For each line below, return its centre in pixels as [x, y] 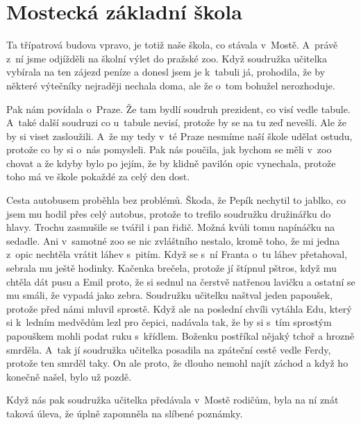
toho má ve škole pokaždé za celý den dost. [98, 176]
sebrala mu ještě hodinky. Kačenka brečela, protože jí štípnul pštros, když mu [171, 268]
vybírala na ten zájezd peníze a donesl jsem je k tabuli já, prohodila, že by [166, 72]
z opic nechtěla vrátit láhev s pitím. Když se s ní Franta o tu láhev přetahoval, [177, 254]
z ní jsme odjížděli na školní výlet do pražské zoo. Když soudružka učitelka [167, 58]
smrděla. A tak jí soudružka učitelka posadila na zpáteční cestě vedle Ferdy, [169, 349]
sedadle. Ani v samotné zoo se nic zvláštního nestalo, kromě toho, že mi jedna [173, 240]
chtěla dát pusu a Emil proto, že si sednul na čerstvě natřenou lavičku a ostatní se [181, 281]
